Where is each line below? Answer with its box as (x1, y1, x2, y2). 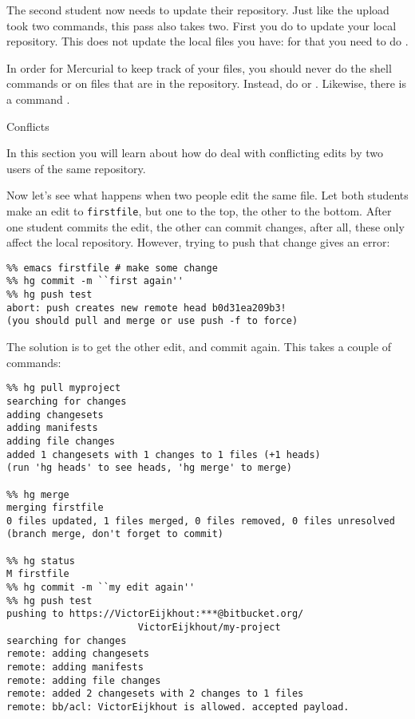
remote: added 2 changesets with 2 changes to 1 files (6, 688, 304, 700)
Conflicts (6, 117, 49, 134)
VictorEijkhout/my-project (137, 622, 281, 634)
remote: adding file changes (6, 674, 161, 686)
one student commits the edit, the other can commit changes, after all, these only (6, 218, 405, 235)
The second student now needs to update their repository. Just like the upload (6, 2, 389, 18)
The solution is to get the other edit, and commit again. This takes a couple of (6, 338, 392, 355)
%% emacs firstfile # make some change (6, 262, 218, 274)
